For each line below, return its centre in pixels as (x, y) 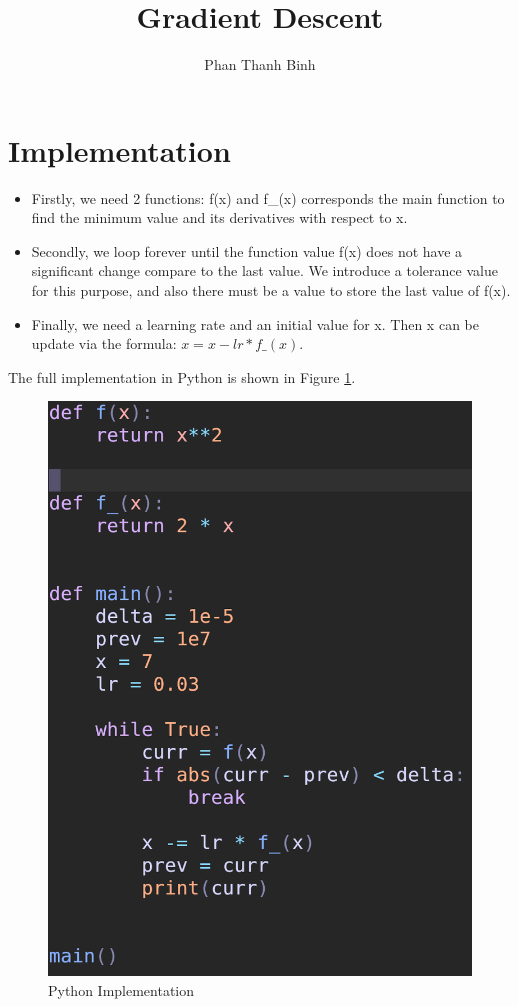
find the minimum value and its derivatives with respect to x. (219, 217)
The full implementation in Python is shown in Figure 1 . (182, 376)
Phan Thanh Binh (260, 64)
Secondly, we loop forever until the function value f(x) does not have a (247, 250)
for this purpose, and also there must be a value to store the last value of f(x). (271, 290)
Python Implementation (121, 990)
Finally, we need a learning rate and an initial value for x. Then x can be (255, 323)
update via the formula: (104, 343)
